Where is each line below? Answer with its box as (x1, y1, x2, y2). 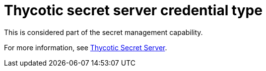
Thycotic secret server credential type (4, 2, 263, 19)
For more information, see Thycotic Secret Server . (4, 43, 167, 52)
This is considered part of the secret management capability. (4, 28, 203, 36)
